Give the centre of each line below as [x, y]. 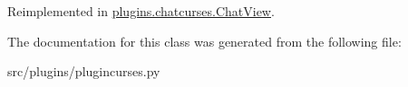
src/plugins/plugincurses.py [84, 71]
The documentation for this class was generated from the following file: [204, 41]
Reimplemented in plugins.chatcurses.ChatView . [141, 11]
